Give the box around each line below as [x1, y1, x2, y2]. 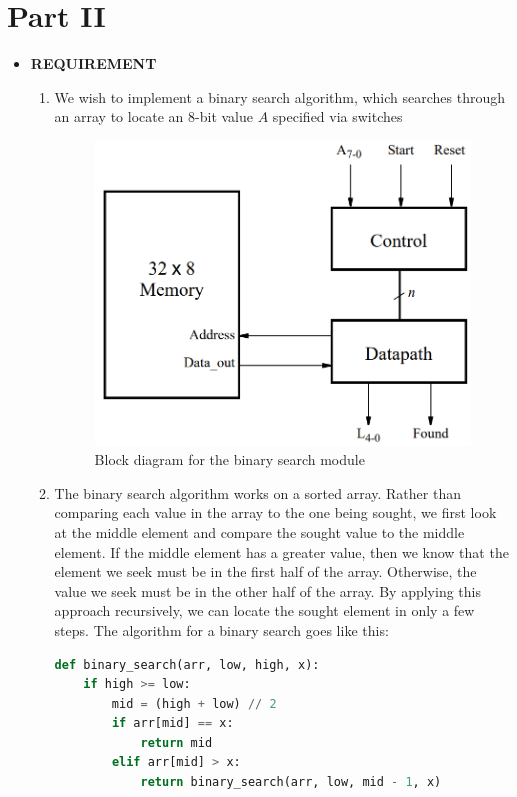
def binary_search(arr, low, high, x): [54, 657, 320, 672]
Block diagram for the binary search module [94, 449, 365, 470]
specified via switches [272, 106, 403, 127]
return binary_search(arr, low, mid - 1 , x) [140, 775, 442, 790]
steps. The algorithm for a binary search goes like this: [54, 619, 389, 640]
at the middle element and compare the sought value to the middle [54, 521, 465, 542]
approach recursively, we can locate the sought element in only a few [54, 600, 475, 621]
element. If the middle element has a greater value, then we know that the [54, 541, 509, 562]
